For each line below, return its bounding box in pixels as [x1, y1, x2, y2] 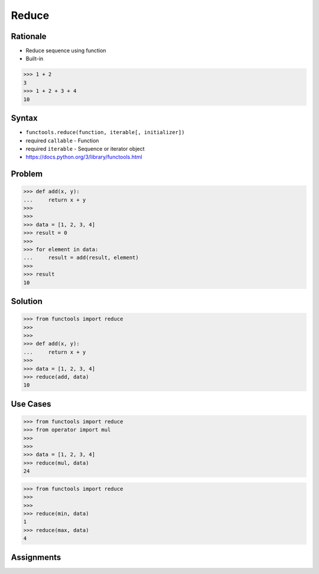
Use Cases [11, 399, 51, 409]
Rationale [11, 31, 47, 41]
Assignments [11, 552, 61, 562]
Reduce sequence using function [25, 47, 106, 54]
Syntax [11, 113, 38, 124]
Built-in [25, 55, 44, 62]
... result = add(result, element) [23, 254, 139, 261]
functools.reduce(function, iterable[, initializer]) [25, 129, 185, 136]
